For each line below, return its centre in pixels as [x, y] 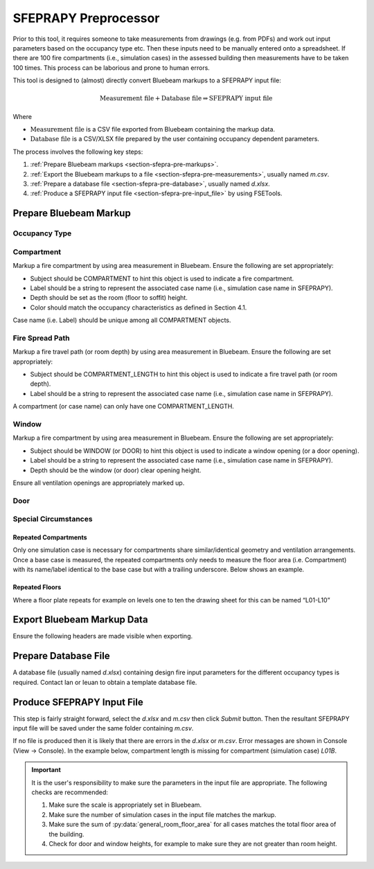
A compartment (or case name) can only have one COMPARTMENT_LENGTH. [124, 406]
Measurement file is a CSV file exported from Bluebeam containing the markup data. [153, 129]
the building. [66, 834]
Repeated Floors [37, 587]
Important [46, 770]
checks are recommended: [70, 792]
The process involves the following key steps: [78, 152]
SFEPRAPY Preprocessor [86, 18]
